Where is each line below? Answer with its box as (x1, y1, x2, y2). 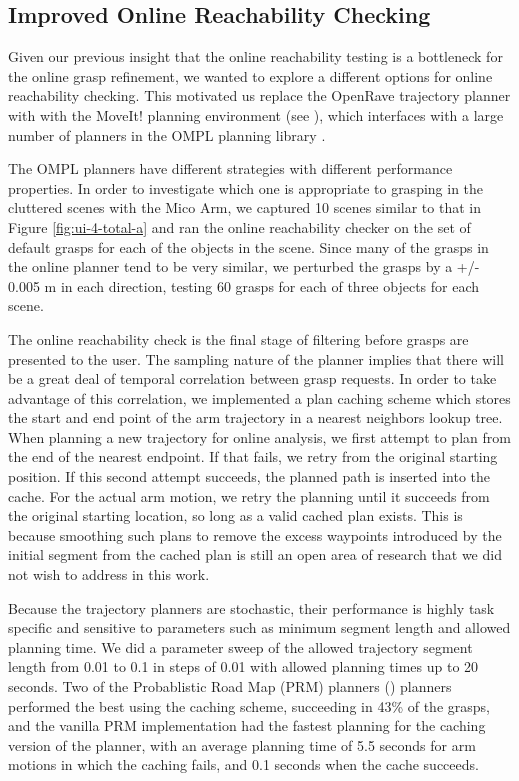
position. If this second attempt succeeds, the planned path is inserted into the (8, 466, 491, 487)
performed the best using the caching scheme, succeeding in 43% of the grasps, (8, 695, 490, 716)
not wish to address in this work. (8, 564, 210, 585)
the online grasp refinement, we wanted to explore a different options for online (8, 65, 493, 86)
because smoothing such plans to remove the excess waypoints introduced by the (8, 524, 502, 545)
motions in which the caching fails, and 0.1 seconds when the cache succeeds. (8, 754, 479, 775)
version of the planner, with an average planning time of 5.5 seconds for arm (8, 734, 476, 755)
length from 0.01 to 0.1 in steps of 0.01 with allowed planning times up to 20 (8, 656, 479, 677)
